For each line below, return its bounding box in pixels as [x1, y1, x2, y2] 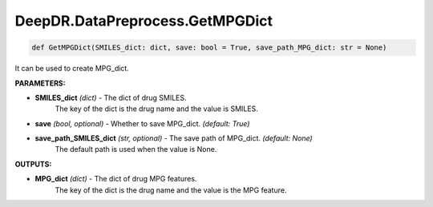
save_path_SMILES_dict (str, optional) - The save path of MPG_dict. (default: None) [34, 133, 313, 143]
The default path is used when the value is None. [55, 145, 217, 154]
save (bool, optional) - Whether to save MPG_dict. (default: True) [34, 118, 250, 128]
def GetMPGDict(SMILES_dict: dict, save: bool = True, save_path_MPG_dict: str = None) [31, 43, 387, 52]
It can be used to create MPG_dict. [14, 64, 130, 74]
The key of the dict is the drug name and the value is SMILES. [55, 104, 258, 113]
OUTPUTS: [14, 159, 52, 169]
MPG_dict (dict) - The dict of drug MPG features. [34, 174, 197, 184]
